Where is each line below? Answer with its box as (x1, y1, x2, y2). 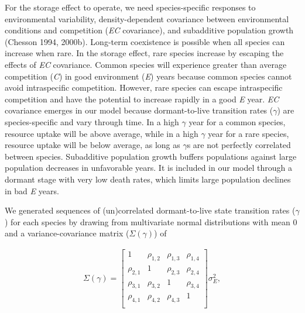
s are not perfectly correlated (187, 139, 291, 151)
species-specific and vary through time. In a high (5, 115, 179, 128)
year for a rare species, (208, 127, 289, 139)
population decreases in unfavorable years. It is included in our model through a (5, 161, 292, 174)
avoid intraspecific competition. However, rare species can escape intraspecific (5, 81, 283, 94)
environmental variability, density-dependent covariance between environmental (5, 12, 289, 25)
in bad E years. (5, 184, 59, 197)
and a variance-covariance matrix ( (5, 227, 129, 239)
